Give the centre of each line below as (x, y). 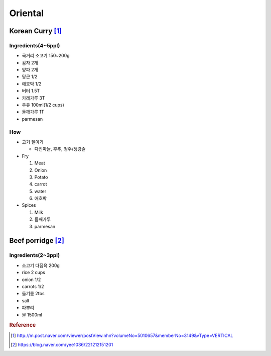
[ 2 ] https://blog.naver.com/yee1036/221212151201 (62, 344)
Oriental (27, 13)
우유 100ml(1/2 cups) (43, 105)
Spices (29, 205)
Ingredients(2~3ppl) (35, 255)
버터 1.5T (31, 91)
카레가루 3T (33, 98)
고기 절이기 (33, 142)
